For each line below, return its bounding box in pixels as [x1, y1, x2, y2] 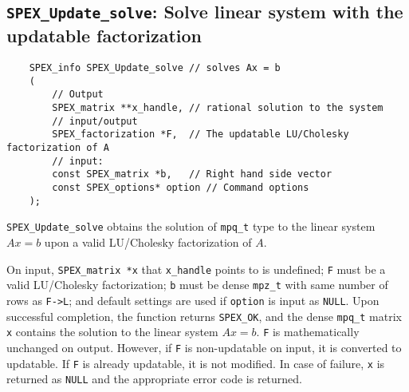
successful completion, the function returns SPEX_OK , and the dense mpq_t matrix [6, 307, 402, 324]
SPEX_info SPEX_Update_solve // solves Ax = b [29, 62, 281, 74]
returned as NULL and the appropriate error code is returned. [6, 370, 303, 387]
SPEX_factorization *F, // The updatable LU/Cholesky [52, 129, 349, 141]
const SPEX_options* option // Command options [52, 182, 309, 194]
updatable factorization [6, 23, 203, 48]
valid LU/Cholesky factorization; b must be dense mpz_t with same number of [6, 276, 388, 293]
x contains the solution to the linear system [6, 323, 218, 340]
